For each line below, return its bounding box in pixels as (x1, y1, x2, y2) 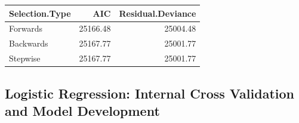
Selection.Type (9, 7, 71, 19)
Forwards (9, 22, 42, 35)
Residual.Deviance (119, 7, 196, 19)
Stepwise (9, 52, 41, 64)
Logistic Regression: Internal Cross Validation (5, 84, 294, 102)
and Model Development (5, 101, 160, 119)
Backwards (9, 37, 48, 50)
